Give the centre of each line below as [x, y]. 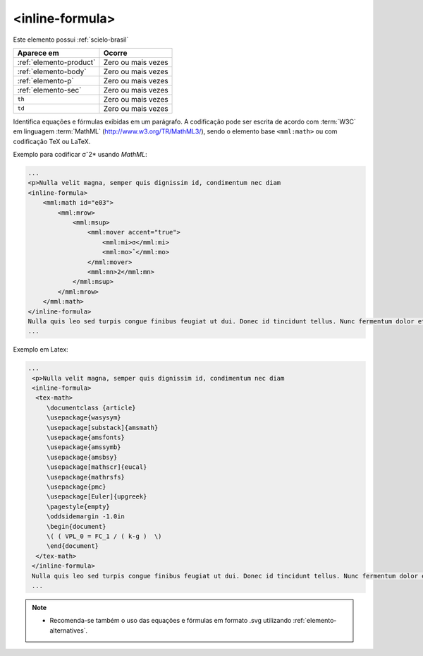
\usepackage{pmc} [76, 487]
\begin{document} [76, 526]
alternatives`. [69, 630]
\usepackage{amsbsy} [82, 457]
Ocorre [115, 53]
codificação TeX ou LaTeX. [52, 141]
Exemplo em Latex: [41, 350]
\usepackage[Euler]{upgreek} [97, 497]
